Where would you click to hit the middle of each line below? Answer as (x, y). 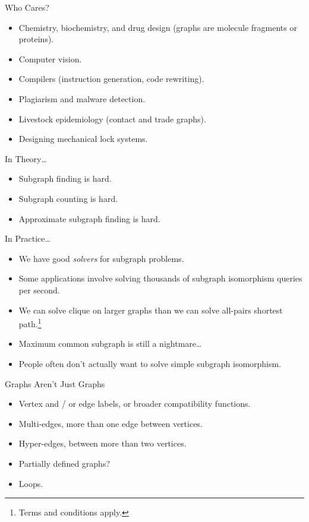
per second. (39, 290)
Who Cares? (27, 7)
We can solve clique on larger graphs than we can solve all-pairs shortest (151, 310)
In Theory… (26, 158)
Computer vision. (50, 58)
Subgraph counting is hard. (68, 198)
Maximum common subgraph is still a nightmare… (110, 344)
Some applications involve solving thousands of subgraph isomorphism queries (160, 278)
